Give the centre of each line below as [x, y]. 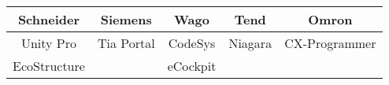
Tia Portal [126, 43]
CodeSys [192, 43]
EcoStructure [49, 66]
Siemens [126, 19]
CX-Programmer [330, 43]
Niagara [250, 43]
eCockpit [192, 66]
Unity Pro [48, 43]
